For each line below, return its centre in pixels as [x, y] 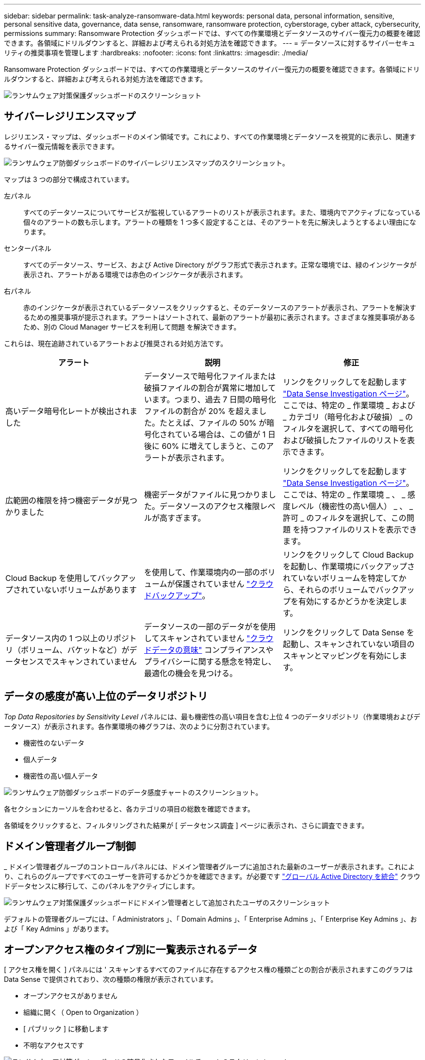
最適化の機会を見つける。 [190, 673]
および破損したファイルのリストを [345, 440]
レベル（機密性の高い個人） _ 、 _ [352, 506]
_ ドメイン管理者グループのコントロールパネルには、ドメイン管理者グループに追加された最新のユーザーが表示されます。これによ [209, 866]
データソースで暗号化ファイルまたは [210, 376]
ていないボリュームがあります [83, 589]
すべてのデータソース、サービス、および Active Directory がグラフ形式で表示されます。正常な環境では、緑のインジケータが [220, 265]
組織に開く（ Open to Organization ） [83, 1012]
